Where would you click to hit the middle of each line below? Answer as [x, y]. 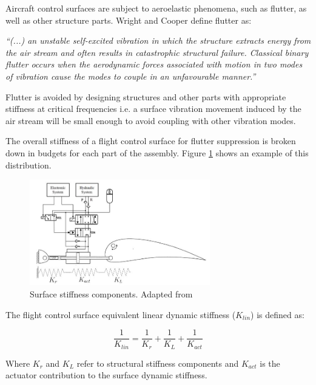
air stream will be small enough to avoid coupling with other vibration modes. [151, 120]
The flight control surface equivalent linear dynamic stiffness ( [121, 314]
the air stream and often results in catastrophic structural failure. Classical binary [157, 52]
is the [270, 363]
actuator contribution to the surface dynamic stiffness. [106, 375]
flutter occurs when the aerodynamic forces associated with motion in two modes [154, 64]
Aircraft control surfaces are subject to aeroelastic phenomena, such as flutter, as [156, 8]
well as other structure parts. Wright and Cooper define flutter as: [129, 20]
